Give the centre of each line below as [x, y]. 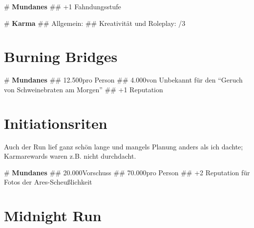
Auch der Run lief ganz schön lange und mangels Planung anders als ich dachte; [124, 146]
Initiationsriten [56, 123]
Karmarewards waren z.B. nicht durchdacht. [70, 156]
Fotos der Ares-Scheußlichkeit [48, 182]
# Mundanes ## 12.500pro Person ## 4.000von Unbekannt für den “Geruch [123, 80]
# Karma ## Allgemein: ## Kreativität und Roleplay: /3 [95, 23]
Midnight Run [53, 216]
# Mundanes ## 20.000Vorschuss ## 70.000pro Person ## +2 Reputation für [127, 172]
